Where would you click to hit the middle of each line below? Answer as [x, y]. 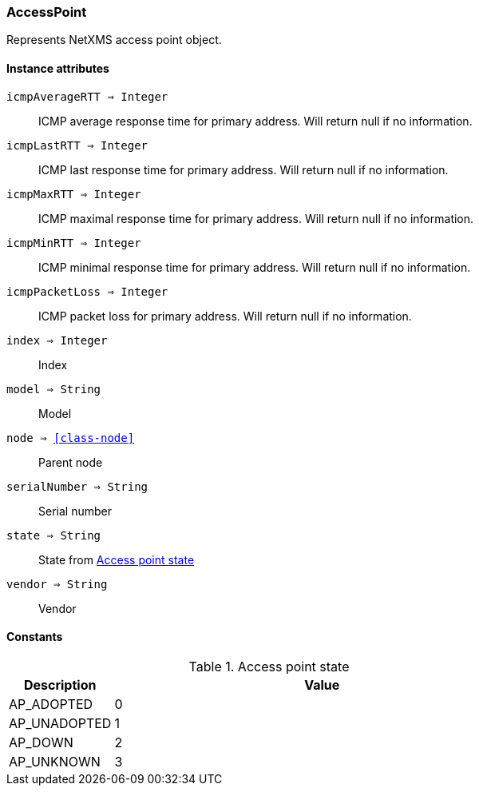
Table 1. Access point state [269, 666]
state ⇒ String [54, 535]
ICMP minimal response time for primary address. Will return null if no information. [255, 267]
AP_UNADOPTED [60, 723]
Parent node [71, 462]
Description [60, 685]
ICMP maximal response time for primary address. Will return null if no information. [256, 218]
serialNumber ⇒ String [77, 486]
